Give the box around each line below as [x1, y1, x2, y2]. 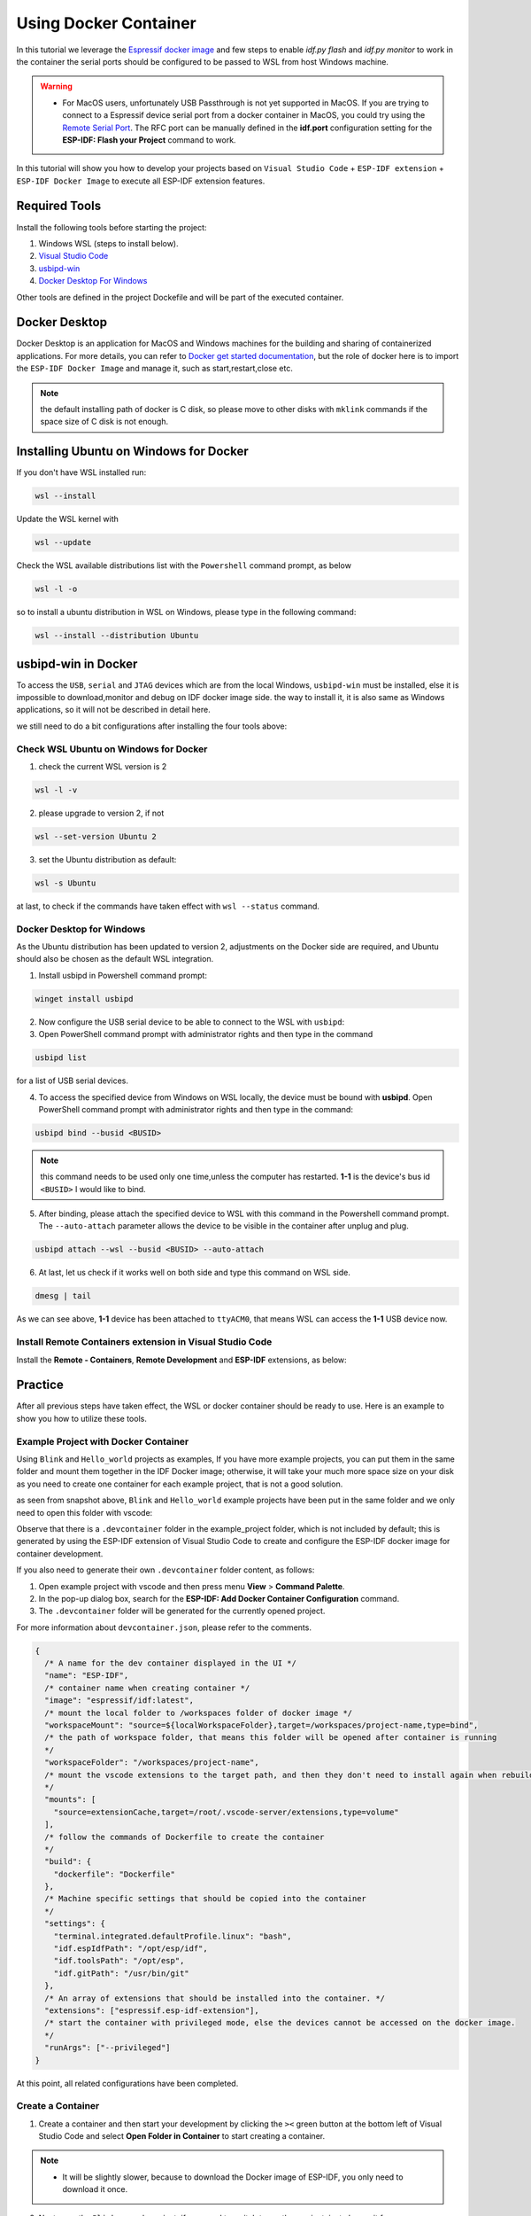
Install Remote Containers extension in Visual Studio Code [16, 1336, 273, 1348]
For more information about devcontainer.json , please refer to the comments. [16, 1622, 312, 1633]
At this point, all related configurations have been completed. [16, 2078, 239, 2088]
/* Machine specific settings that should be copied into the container [44, 1893, 367, 1904]
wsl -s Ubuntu [35, 878, 96, 888]
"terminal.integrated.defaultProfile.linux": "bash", [53, 1931, 292, 1941]
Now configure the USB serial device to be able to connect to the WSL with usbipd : [38, 1016, 345, 1027]
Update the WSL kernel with [16, 514, 119, 525]
